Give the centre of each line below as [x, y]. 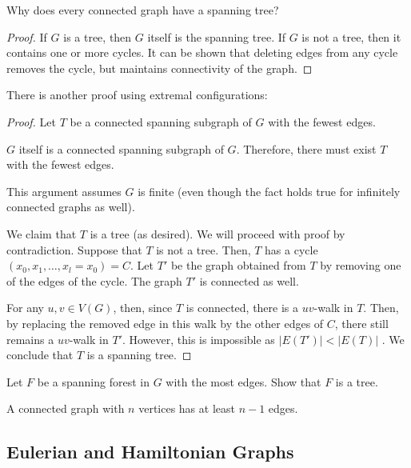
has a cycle [291, 249]
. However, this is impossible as [198, 339]
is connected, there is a [242, 308]
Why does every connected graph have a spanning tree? [143, 10]
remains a [30, 339]
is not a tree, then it [351, 36]
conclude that [40, 355]
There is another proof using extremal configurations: [137, 95]
